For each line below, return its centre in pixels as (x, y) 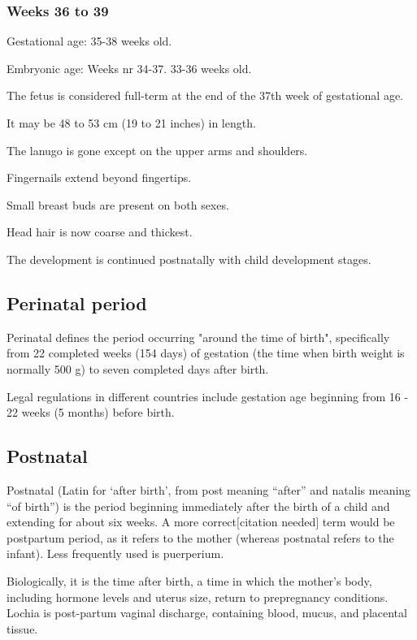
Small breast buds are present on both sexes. (118, 204)
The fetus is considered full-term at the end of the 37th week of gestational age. (205, 95)
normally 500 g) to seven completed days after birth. (138, 368)
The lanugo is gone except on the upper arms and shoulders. (157, 150)
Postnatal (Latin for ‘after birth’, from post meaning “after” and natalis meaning (209, 489)
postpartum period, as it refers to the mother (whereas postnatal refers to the (200, 537)
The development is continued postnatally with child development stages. (189, 259)
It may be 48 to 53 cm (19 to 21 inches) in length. (131, 123)
